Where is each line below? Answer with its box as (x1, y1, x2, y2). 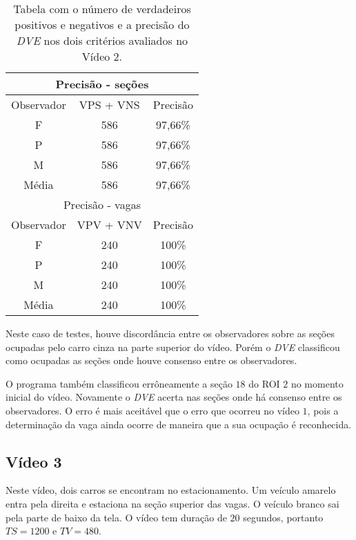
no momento (290, 376, 344, 390)
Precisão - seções (55, 76, 149, 92)
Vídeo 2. (81, 48, 123, 64)
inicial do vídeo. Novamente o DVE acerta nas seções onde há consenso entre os (6, 390, 342, 404)
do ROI (248, 376, 280, 390)
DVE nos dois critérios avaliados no (16, 32, 188, 48)
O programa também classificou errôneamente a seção (6, 376, 233, 390)
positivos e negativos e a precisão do (14, 17, 190, 32)
